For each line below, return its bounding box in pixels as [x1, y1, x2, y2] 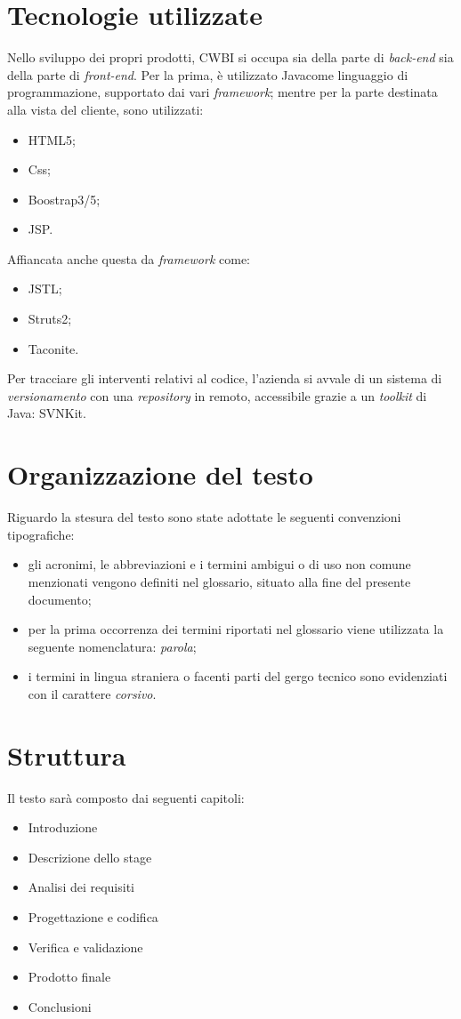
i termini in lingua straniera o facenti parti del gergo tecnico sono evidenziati [28, 667, 448, 686]
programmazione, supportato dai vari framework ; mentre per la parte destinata [7, 83, 438, 101]
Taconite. [28, 339, 79, 357]
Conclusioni [28, 997, 92, 1015]
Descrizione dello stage [28, 847, 152, 866]
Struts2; [28, 309, 72, 328]
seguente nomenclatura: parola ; [28, 637, 197, 655]
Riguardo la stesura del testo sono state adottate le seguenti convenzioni [7, 508, 401, 526]
